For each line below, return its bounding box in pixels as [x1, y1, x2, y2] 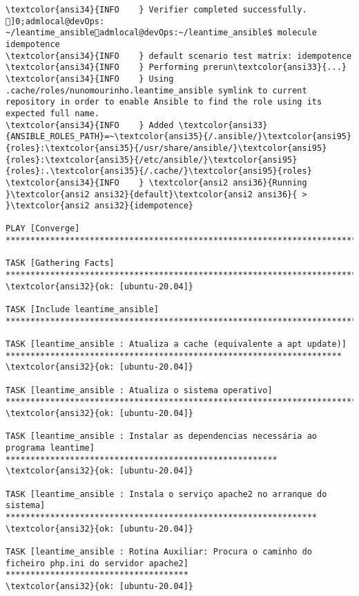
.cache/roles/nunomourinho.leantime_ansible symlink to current [6, 85, 307, 96]
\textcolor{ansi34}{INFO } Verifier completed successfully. [6, 5, 307, 15]
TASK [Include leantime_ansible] [6, 305, 159, 315]
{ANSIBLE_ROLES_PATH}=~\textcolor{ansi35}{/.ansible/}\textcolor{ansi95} [6, 132, 352, 142]
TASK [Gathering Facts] [6, 258, 115, 269]
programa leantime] [6, 442, 95, 453]
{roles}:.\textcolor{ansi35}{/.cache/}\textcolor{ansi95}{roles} [6, 166, 312, 177]
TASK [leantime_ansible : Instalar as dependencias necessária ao [6, 431, 318, 442]
